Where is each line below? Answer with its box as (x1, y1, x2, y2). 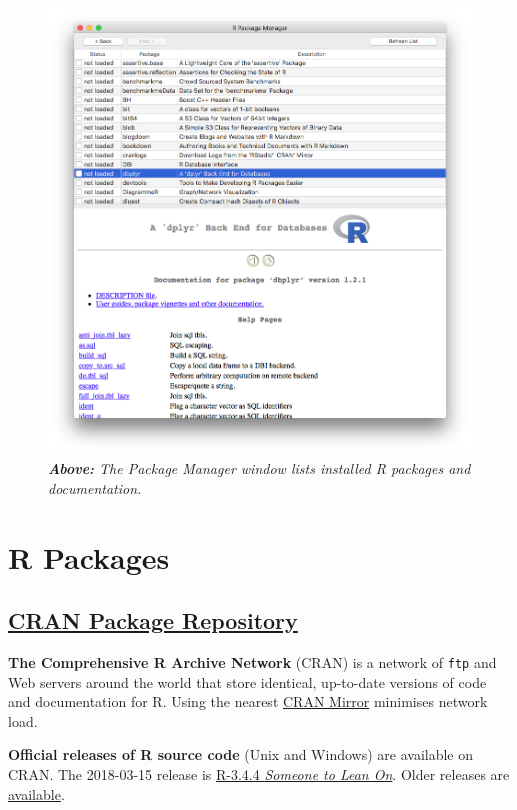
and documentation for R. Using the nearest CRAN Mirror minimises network (8, 691, 488, 712)
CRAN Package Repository (8, 605, 298, 636)
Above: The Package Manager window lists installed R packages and (48, 458, 471, 479)
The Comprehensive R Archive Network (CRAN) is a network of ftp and (8, 651, 497, 672)
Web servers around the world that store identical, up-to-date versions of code (8, 671, 487, 692)
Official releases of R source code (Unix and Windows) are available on (8, 744, 474, 765)
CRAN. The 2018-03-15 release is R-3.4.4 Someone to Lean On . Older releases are (8, 763, 510, 784)
